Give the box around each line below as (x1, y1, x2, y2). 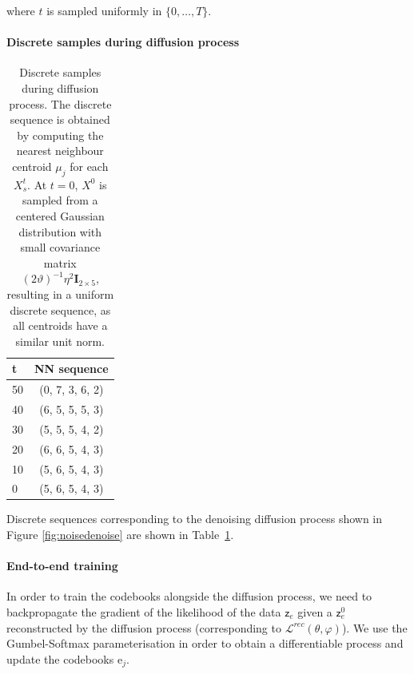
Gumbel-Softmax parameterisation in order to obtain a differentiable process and (6, 635, 404, 652)
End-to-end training (6, 557, 118, 574)
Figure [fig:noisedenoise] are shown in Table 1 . (6, 526, 234, 543)
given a (297, 604, 332, 620)
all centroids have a (13, 317, 108, 334)
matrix (43, 254, 77, 271)
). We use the (341, 619, 408, 636)
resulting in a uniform (6, 285, 114, 302)
